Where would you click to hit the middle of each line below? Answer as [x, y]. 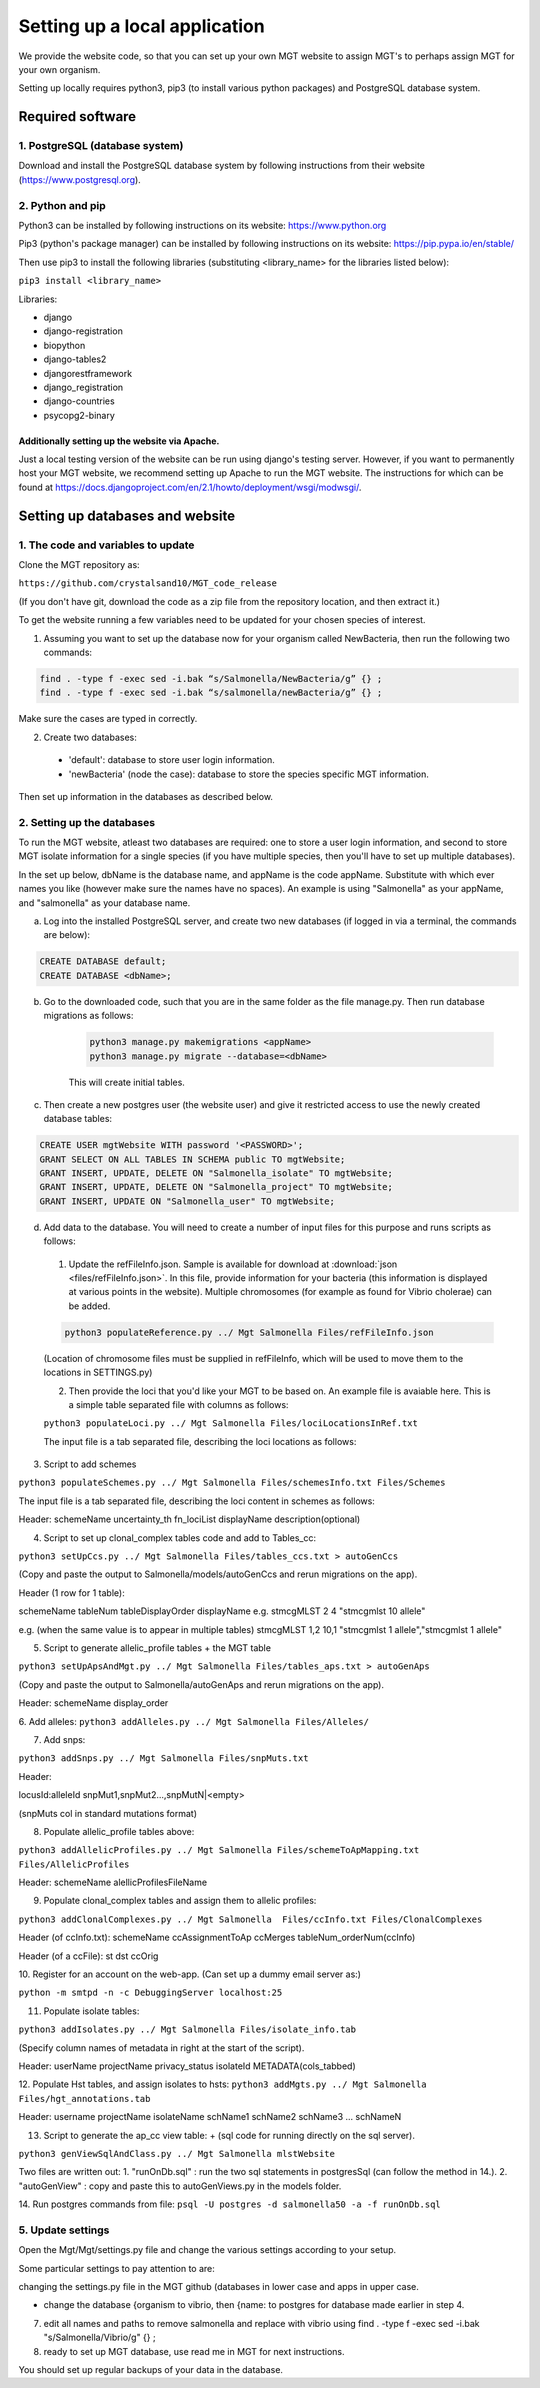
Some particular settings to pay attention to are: [116, 2268]
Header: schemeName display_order [93, 1703]
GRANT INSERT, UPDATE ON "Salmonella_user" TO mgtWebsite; [187, 1201]
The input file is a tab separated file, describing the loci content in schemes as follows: [196, 1501]
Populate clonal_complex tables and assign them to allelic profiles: [180, 1901]
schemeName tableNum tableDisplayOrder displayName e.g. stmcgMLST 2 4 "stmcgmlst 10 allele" [222, 1611]
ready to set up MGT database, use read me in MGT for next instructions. [194, 2351]
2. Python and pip [62, 205]
